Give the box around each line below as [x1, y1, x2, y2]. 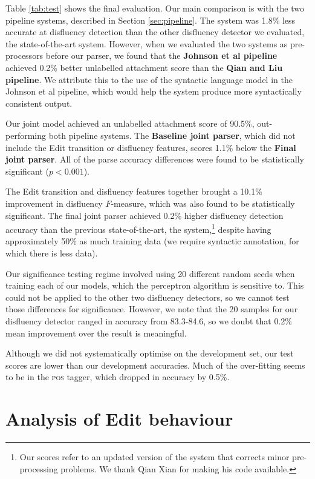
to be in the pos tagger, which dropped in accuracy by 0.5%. [5, 370, 230, 383]
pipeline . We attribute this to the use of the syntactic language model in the [5, 73, 293, 85]
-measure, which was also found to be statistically [111, 196, 295, 209]
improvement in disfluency [5, 196, 103, 209]
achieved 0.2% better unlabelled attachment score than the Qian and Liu [5, 61, 283, 73]
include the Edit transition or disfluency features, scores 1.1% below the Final [5, 141, 296, 153]
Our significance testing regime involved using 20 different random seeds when [5, 267, 295, 280]
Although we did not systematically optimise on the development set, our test [5, 347, 294, 360]
